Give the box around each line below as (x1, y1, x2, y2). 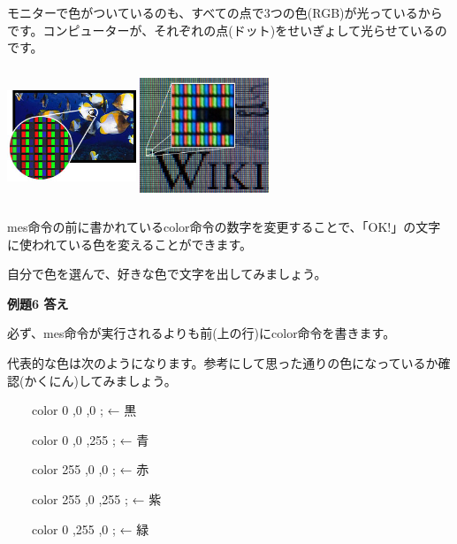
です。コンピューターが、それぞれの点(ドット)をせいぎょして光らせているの (7, 20, 447, 39)
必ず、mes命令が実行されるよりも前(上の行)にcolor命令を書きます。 (7, 324, 396, 342)
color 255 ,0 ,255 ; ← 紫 (31, 490, 162, 509)
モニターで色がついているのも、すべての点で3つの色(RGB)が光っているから (7, 4, 443, 21)
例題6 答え (7, 294, 69, 312)
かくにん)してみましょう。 (24, 371, 177, 389)
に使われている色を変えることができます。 (7, 234, 253, 253)
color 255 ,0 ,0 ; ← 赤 (31, 460, 149, 479)
